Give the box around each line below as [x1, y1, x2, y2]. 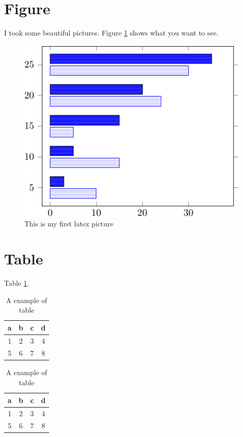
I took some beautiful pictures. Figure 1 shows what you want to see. [4, 27, 219, 38]
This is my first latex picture [24, 218, 113, 229]
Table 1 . [4, 277, 29, 288]
